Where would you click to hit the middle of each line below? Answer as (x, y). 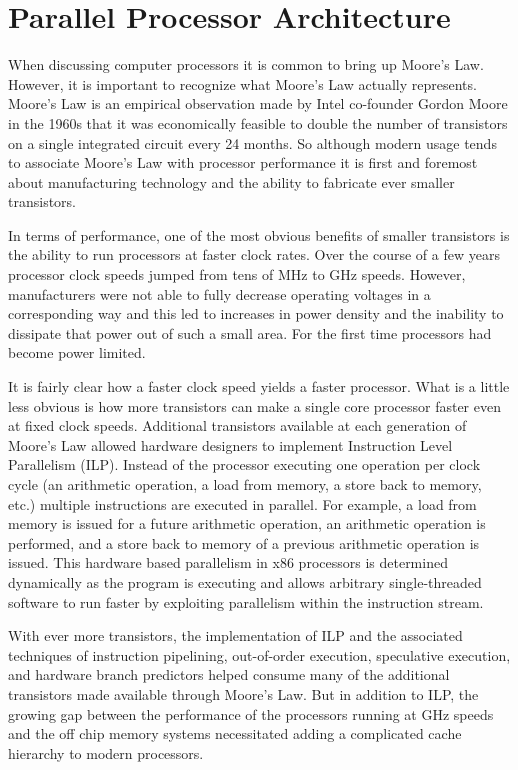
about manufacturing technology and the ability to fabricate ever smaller (231, 181)
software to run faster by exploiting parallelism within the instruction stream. (246, 601)
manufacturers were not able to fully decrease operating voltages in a (219, 293)
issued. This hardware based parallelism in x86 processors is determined (228, 562)
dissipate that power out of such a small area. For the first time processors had (250, 332)
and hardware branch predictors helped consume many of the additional (229, 674)
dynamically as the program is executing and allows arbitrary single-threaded (245, 581)
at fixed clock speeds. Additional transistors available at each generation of (237, 425)
